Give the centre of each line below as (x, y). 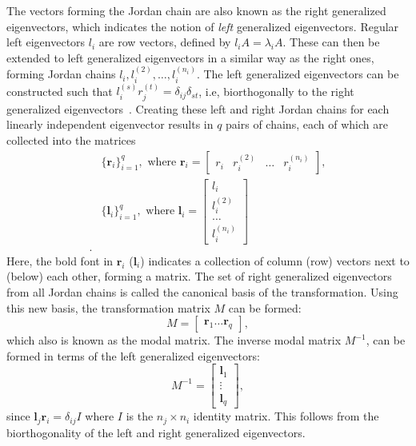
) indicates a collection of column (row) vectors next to (275, 260)
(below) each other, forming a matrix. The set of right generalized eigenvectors (199, 276)
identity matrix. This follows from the (286, 416)
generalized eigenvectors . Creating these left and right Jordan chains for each (198, 108)
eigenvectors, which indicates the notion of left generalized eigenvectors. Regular (203, 26)
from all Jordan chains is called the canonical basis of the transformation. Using (202, 291)
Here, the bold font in (60, 260)
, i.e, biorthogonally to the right (276, 91)
